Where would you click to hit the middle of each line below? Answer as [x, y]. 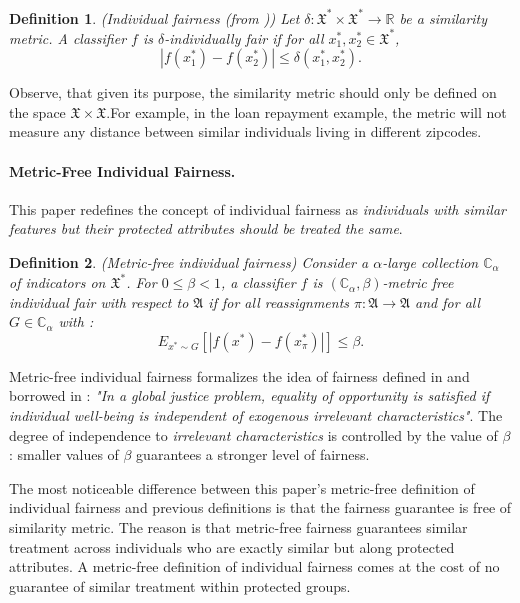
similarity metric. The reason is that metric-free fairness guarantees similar [238, 526]
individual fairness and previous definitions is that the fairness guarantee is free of [260, 507]
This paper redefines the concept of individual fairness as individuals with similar [257, 208]
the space [37, 111]
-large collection [430, 261]
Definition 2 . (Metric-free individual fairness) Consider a [189, 261]
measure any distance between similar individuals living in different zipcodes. [245, 131]
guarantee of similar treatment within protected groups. [180, 585]
